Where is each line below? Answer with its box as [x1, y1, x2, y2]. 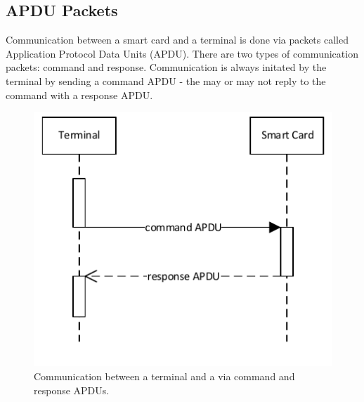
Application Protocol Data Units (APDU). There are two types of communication [6, 46, 358, 60]
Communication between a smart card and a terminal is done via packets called [6, 32, 349, 47]
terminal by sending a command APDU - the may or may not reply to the [6, 73, 326, 88]
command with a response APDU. [6, 87, 153, 102]
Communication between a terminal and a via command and [34, 368, 295, 383]
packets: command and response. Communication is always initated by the [6, 60, 327, 74]
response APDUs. [34, 382, 110, 397]
